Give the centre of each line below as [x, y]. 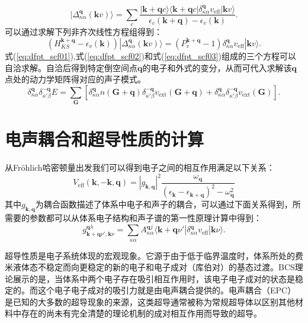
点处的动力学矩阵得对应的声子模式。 [75, 79]
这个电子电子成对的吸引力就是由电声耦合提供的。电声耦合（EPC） [167, 290]
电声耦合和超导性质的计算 [105, 139]
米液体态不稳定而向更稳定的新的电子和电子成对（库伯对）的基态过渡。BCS [150, 267]
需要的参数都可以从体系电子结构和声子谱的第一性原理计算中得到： [133, 218]
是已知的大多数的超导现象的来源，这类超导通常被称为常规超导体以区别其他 [150, 301]
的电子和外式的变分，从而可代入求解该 [217, 67]
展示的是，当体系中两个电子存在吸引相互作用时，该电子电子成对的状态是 [154, 278]
